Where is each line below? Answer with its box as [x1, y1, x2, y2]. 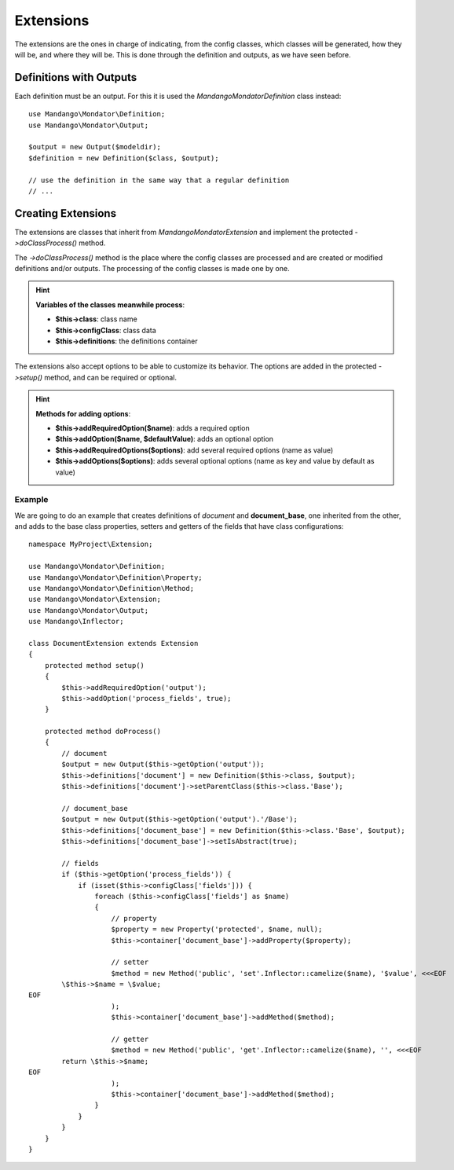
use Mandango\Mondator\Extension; [28, 595, 161, 604]
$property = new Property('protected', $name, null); [111, 925, 323, 934]
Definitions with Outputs [14, 71, 137, 84]
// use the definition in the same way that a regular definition [28, 175, 290, 185]
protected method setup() [44, 661, 145, 669]
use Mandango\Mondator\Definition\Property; [28, 573, 203, 581]
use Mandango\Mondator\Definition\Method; [28, 584, 195, 592]
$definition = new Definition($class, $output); [28, 153, 219, 163]
